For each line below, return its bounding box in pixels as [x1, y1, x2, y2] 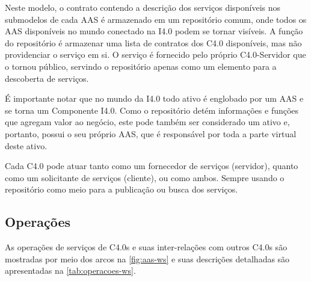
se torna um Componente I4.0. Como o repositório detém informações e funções [5, 103, 299, 116]
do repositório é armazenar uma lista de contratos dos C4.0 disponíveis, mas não [5, 36, 302, 49]
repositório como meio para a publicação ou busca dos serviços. [5, 183, 238, 196]
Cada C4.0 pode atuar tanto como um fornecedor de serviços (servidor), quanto [5, 159, 298, 172]
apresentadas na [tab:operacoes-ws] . [5, 264, 136, 277]
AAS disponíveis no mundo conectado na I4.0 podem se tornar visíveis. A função [5, 25, 303, 37]
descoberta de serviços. [5, 72, 89, 84]
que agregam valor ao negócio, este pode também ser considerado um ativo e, [5, 116, 290, 128]
